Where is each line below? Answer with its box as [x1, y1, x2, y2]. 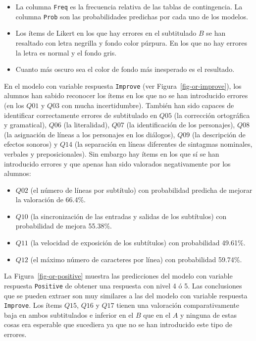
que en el [143, 309, 171, 320]
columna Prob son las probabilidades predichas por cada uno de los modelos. [15, 11, 248, 21]
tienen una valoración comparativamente [116, 300, 239, 310]
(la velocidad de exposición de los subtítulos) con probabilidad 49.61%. [30, 237, 246, 248]
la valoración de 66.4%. [15, 194, 86, 205]
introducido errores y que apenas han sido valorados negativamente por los [4, 158, 231, 169]
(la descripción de [192, 129, 246, 139]
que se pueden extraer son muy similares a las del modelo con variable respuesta [4, 290, 248, 300]
